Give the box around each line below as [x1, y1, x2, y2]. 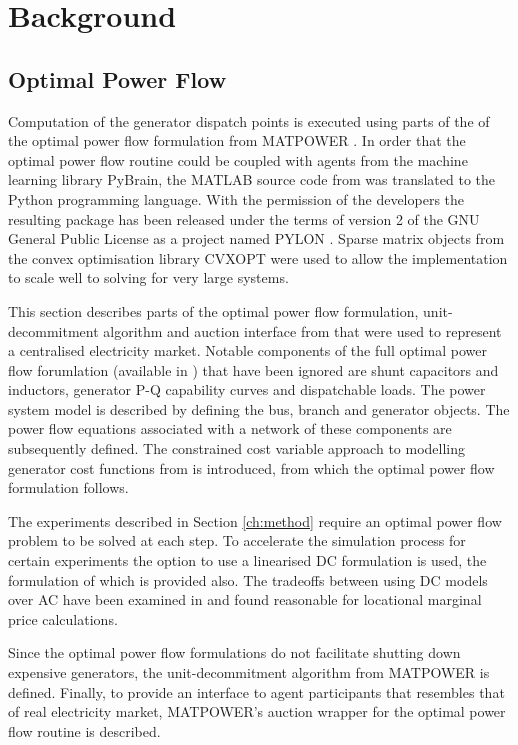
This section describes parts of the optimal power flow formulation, [8, 300, 419, 321]
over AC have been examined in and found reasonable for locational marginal [8, 589, 482, 610]
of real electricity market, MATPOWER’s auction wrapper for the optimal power [8, 701, 506, 722]
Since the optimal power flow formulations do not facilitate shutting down [8, 642, 461, 663]
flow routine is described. [8, 720, 161, 741]
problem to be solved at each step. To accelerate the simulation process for [8, 530, 466, 551]
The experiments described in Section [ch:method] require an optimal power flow [8, 510, 502, 531]
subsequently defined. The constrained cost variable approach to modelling [8, 438, 466, 459]
